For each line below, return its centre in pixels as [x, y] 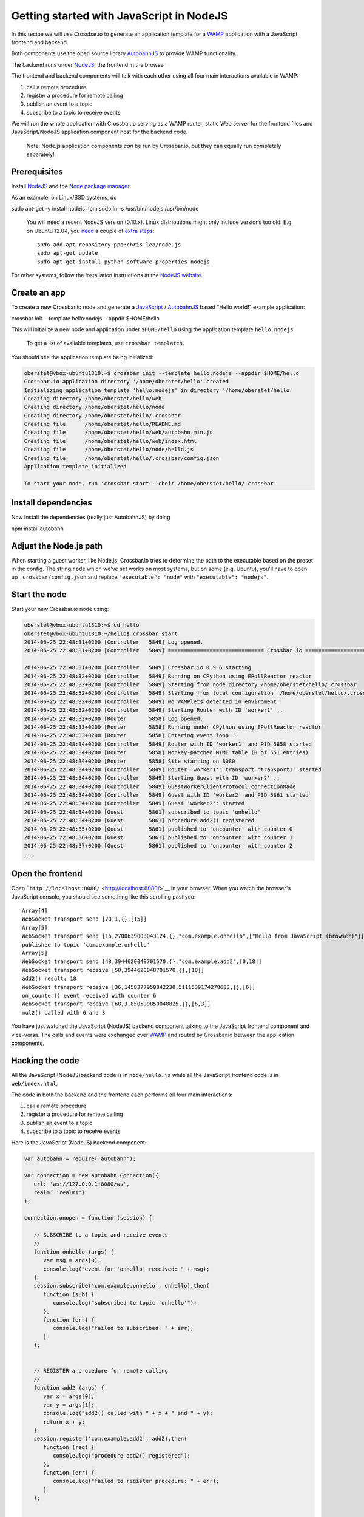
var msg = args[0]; [72, 1260]
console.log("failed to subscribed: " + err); [123, 1328]
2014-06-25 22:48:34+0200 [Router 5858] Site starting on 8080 [130, 761]
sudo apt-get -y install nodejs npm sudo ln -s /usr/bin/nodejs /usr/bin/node [105, 208]
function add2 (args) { [69, 1388]
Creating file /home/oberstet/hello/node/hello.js [109, 450]
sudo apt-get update [68, 253]
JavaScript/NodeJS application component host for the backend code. [99, 132]
